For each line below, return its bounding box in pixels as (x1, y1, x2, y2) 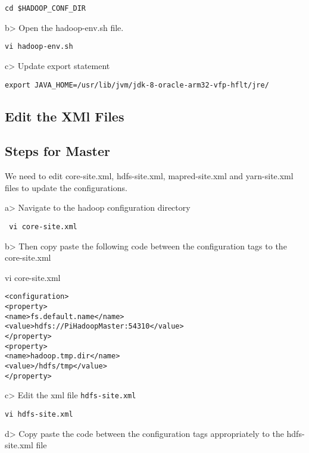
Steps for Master (5, 142, 110, 160)
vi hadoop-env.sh (5, 42, 73, 51)
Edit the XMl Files (5, 107, 124, 125)
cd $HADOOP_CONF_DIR (5, 4, 86, 13)
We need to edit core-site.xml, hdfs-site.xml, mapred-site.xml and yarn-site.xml (5, 170, 294, 182)
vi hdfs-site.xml (5, 410, 73, 418)
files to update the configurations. (5, 181, 127, 193)
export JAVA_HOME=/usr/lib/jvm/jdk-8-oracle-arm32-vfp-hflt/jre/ (5, 80, 269, 89)
